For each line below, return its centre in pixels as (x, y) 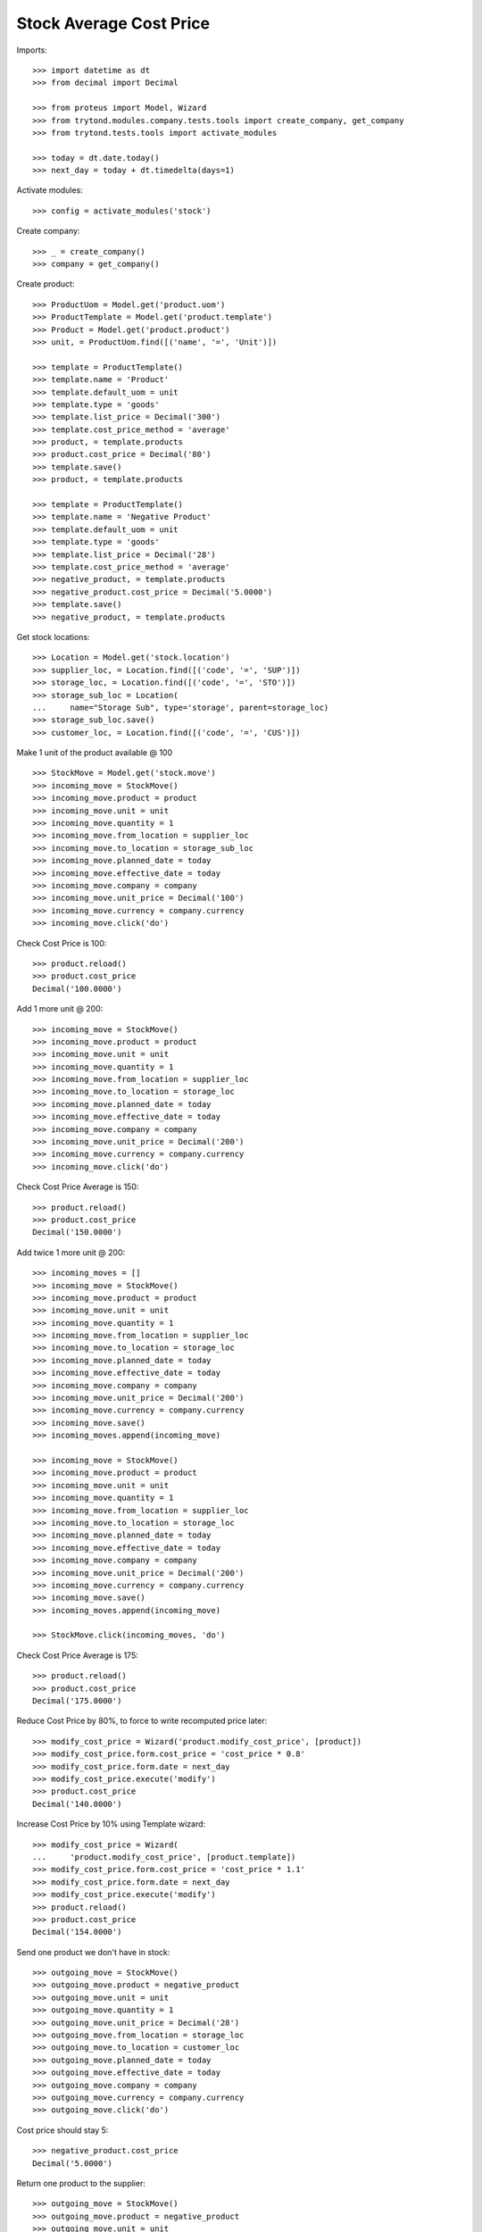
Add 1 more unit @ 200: (60, 1009)
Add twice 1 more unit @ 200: (71, 1252)
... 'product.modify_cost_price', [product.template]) (164, 1857)
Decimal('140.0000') (77, 1804)
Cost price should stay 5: (62, 2130)
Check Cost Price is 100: (62, 943)
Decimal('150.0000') (77, 1233)
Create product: (46, 284)
